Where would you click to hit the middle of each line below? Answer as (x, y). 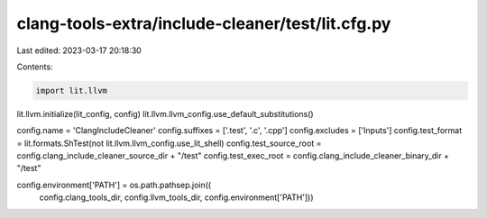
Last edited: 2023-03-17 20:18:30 (79, 50)
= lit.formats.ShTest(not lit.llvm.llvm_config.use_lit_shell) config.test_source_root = (169, 143)
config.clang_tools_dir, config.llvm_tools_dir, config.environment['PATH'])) (176, 197)
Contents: (35, 67)
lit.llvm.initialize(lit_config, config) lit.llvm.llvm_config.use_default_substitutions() (165, 113)
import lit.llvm (72, 90)
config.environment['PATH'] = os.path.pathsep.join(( (114, 185)
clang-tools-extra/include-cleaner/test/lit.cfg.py (204, 23)
